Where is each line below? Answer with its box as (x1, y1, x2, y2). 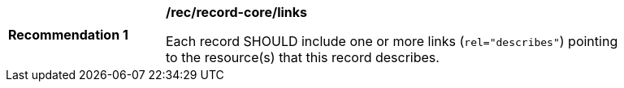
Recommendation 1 (8, 27, 128, 43)
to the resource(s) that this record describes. (166, 49, 440, 65)
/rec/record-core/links (166, 4, 308, 20)
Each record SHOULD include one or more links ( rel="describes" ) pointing (166, 33, 618, 49)
